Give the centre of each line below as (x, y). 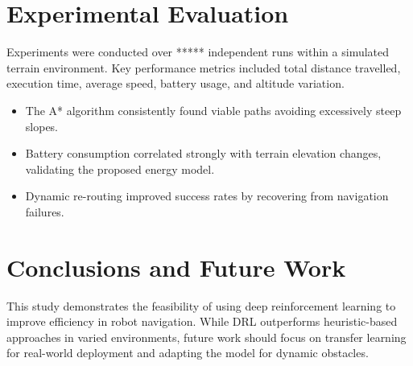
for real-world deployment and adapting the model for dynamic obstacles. (188, 353)
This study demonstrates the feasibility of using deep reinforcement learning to (201, 305)
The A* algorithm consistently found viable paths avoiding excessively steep (213, 110)
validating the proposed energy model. (120, 169)
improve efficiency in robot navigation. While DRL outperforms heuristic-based (202, 321)
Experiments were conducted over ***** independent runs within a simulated (198, 52)
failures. (45, 211)
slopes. (42, 126)
